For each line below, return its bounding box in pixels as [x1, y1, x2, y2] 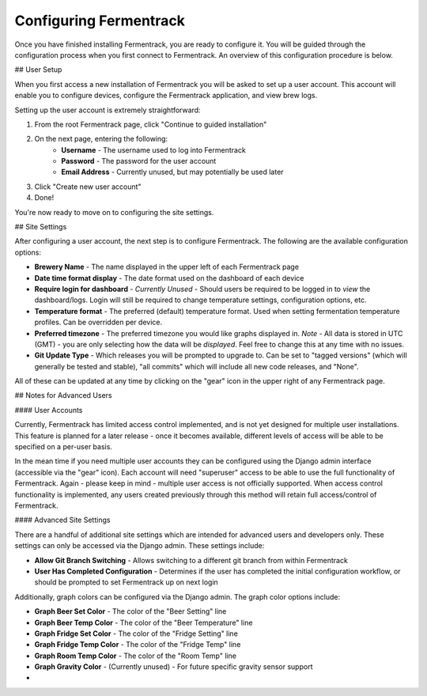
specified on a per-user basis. [14, 442, 112, 452]
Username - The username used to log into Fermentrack [61, 145, 247, 154]
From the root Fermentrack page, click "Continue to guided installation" [34, 119, 267, 129]
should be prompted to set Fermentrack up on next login [34, 577, 219, 587]
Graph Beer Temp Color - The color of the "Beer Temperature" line [34, 618, 253, 627]
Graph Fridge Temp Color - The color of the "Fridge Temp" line [34, 640, 241, 649]
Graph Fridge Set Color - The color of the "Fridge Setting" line [34, 629, 239, 638]
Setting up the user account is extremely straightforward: [14, 105, 201, 115]
